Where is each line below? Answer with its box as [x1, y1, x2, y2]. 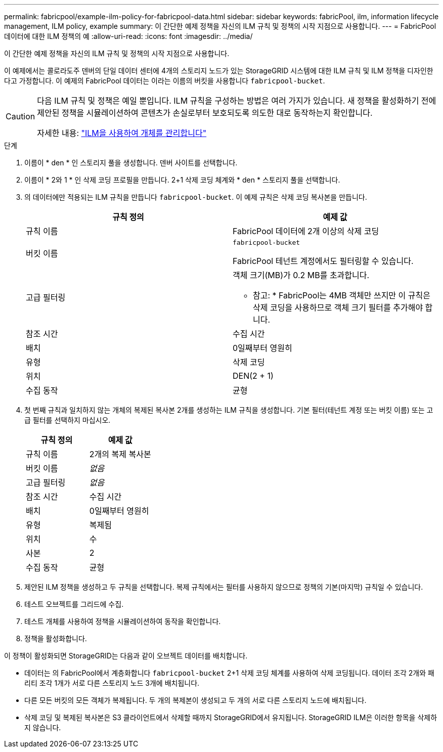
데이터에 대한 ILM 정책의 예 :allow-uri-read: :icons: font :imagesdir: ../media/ [4, 32, 253, 40]
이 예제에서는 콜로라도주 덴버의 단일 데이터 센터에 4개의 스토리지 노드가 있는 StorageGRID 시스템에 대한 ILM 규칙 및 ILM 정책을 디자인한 [4, 66, 433, 75]
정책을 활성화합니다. [24, 634, 87, 643]
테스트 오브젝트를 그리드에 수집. [24, 600, 124, 608]
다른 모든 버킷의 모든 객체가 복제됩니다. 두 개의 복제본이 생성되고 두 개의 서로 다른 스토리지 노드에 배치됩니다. [24, 696, 367, 704]
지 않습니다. [24, 723, 61, 732]
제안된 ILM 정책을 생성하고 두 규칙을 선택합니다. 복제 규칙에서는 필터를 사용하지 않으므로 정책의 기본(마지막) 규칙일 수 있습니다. [24, 583, 423, 591]
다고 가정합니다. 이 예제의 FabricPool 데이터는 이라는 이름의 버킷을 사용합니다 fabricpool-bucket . [4, 76, 325, 85]
